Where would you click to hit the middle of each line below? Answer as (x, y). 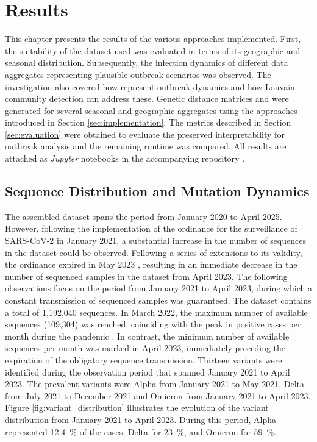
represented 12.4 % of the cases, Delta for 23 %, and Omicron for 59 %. (141, 431)
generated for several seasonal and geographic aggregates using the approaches (151, 110)
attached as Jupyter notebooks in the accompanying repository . (125, 158)
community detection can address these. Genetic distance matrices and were (147, 98)
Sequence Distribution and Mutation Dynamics (157, 191)
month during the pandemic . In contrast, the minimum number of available (147, 336)
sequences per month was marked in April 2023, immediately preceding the (145, 348)
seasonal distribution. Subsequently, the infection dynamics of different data (147, 62)
